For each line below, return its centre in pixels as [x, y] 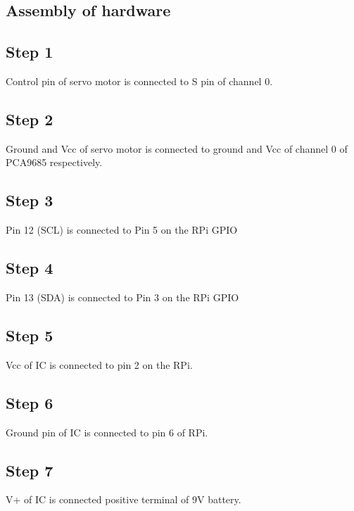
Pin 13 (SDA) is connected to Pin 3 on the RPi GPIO [122, 297]
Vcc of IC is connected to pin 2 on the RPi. [99, 364]
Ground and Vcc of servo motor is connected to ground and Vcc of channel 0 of [177, 148]
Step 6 [30, 402]
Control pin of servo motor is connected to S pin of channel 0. [139, 81]
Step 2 [30, 119]
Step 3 [30, 200]
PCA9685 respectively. [54, 162]
